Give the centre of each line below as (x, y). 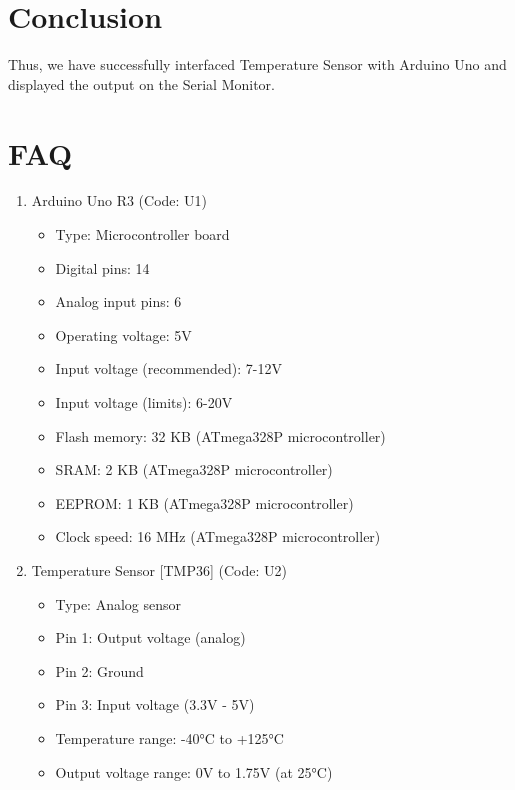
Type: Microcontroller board (142, 234)
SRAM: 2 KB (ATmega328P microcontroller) (194, 469)
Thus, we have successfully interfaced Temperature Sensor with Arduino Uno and (257, 64)
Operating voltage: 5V (123, 334)
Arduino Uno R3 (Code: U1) (119, 200)
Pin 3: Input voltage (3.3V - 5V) (155, 704)
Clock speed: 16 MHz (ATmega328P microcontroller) (218, 536)
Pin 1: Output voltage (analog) (150, 637)
